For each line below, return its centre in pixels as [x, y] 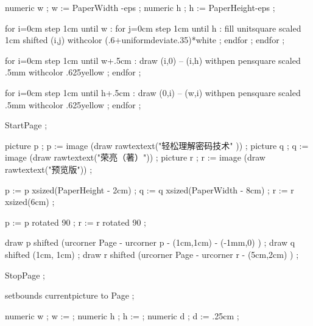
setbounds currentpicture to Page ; [70, 295]
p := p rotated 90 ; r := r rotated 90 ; [76, 222]
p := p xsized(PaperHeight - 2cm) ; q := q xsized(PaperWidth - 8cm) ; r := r [149, 189]
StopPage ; [25, 275]
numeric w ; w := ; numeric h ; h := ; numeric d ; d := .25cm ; [122, 315]
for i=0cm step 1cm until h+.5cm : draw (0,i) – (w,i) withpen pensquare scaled [153, 92]
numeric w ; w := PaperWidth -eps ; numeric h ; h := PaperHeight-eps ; [140, 7]
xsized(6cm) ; [30, 202]
